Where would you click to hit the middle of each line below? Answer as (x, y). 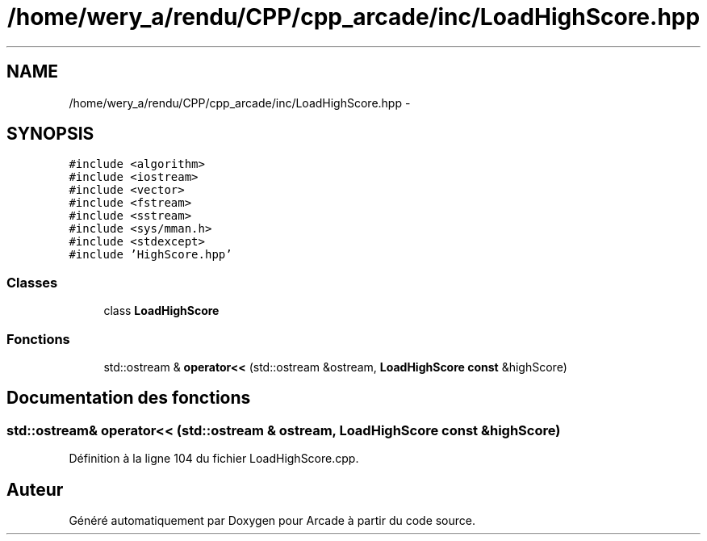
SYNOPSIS (50, 134)
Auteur (35, 489)
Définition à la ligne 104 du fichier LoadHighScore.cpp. (214, 459)
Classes (32, 282)
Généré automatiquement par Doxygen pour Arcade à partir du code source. (272, 520)
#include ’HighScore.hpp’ (151, 255)
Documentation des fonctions (129, 398)
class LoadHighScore (161, 311)
